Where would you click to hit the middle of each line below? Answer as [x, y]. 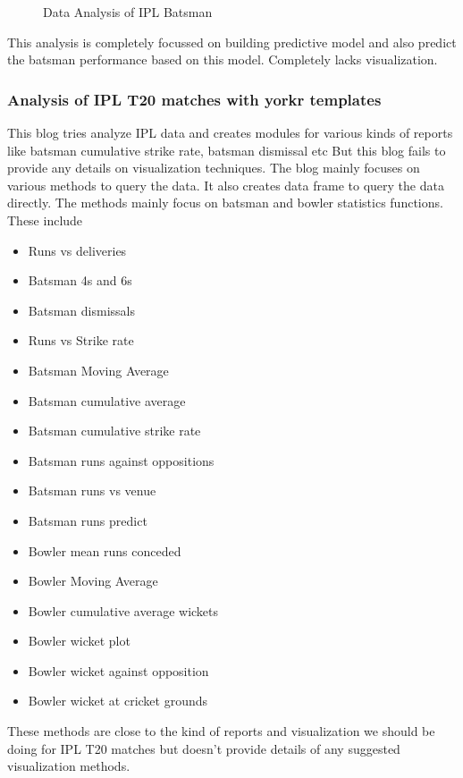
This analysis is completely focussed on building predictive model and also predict [232, 42]
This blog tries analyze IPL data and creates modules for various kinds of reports [230, 132]
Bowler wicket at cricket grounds [118, 701]
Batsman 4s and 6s [80, 280]
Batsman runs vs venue [92, 490]
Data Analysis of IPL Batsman [128, 12]
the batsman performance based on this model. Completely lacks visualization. [223, 59]
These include [45, 220]
